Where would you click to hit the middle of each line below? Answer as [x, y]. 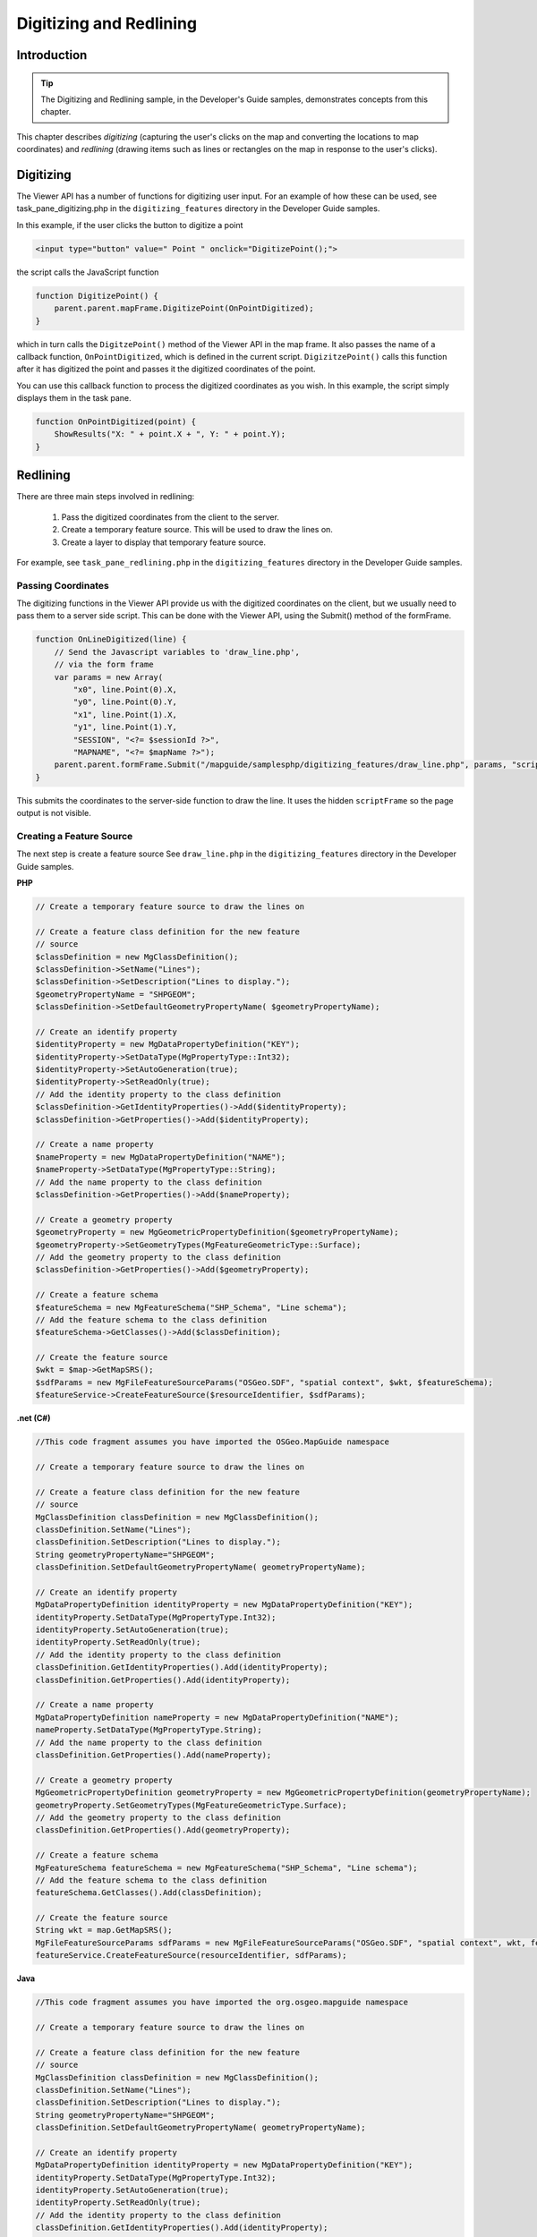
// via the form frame [104, 665]
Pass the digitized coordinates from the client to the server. [170, 517]
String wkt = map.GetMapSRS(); [104, 1930]
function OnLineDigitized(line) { [111, 639]
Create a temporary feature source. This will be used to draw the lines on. [197, 530]
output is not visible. [54, 813]
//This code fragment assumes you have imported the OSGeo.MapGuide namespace [212, 1442]
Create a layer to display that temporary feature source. [164, 542]
